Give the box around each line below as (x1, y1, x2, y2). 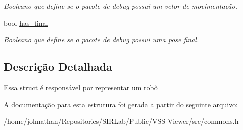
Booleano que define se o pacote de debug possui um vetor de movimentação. (4, 1, 237, 11)
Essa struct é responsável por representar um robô (4, 82, 158, 92)
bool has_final (4, 17, 48, 28)
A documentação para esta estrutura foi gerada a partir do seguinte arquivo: (4, 99, 238, 109)
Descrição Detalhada (4, 59, 112, 74)
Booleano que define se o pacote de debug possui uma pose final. (4, 34, 199, 45)
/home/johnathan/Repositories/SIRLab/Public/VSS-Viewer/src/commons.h (4, 116, 239, 126)
